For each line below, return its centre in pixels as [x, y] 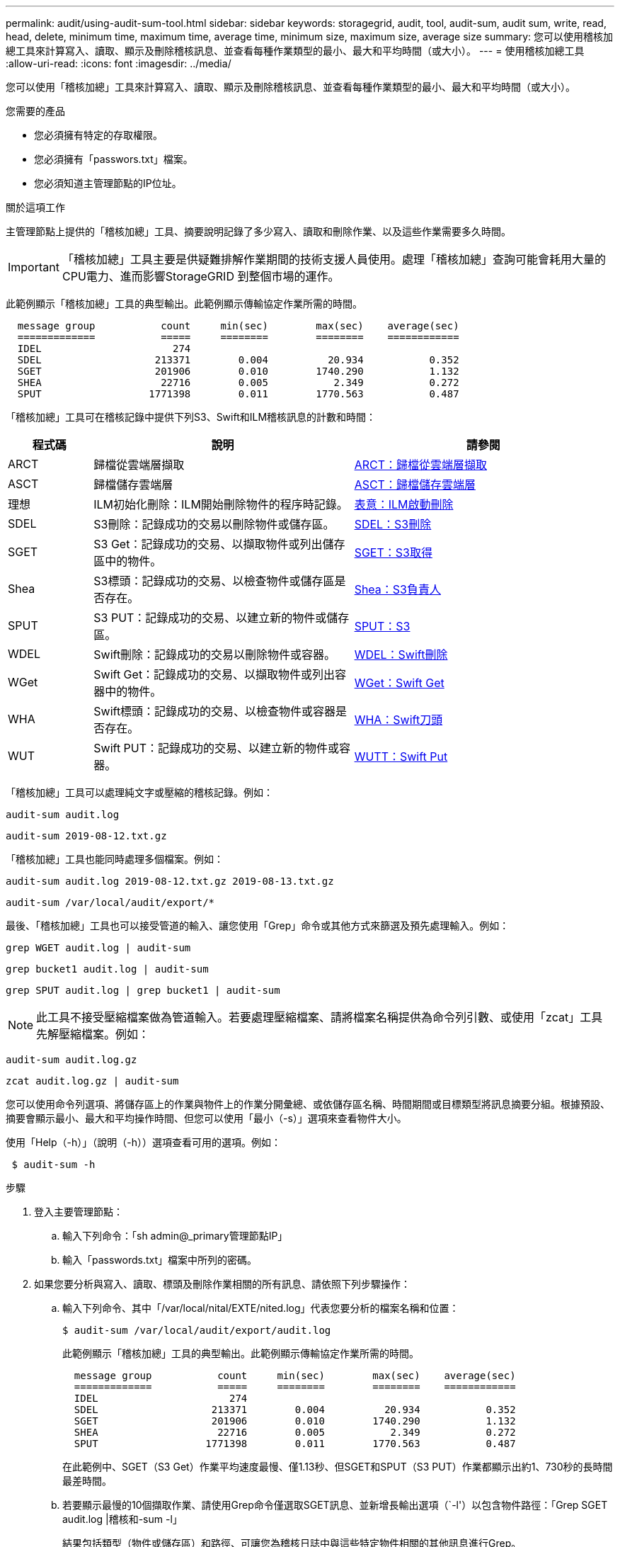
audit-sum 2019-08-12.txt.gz [86, 836]
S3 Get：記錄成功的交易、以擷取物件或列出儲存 [219, 544]
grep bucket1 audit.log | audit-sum [107, 969]
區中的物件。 [128, 561]
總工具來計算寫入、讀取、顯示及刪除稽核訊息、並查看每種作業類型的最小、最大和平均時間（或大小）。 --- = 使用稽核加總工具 [295, 51]
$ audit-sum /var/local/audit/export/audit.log [197, 1330]
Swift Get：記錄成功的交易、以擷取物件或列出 [214, 674]
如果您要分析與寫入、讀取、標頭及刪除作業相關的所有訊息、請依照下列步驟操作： [222, 1284]
